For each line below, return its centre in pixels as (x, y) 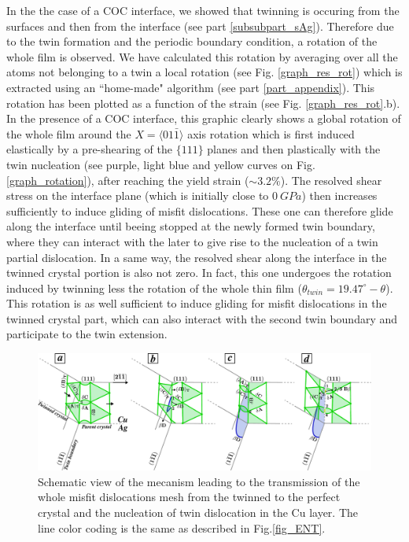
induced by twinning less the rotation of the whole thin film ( (154, 288)
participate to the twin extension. (87, 334)
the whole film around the (69, 133)
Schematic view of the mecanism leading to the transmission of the (199, 481)
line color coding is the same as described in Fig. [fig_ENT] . (182, 527)
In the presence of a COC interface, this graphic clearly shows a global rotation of (204, 118)
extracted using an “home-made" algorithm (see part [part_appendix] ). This (191, 87)
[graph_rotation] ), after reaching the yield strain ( (128, 180)
